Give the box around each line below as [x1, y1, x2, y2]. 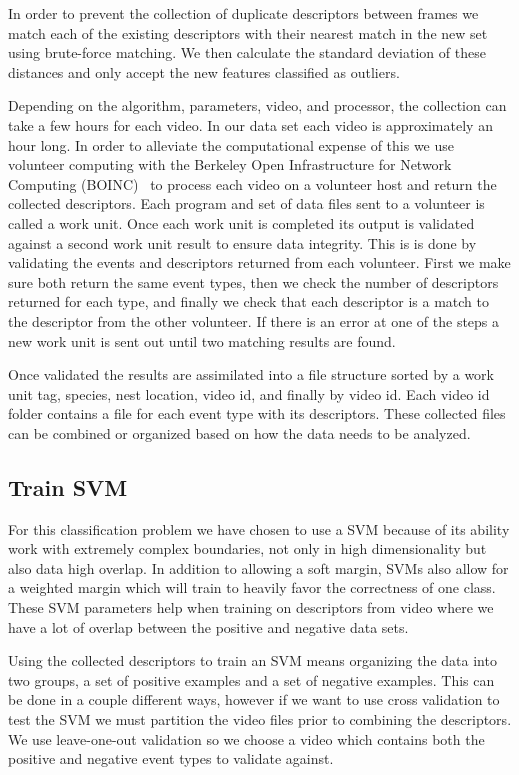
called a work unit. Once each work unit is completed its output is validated [8, 212, 475, 233]
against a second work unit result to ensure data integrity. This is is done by [8, 232, 477, 253]
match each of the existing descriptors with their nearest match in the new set [8, 22, 488, 43]
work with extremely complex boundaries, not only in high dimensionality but [8, 538, 487, 559]
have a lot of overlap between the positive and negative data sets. [8, 616, 409, 637]
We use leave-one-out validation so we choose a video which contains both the [8, 728, 485, 749]
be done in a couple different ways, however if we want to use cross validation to [8, 689, 500, 710]
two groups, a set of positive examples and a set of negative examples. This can [8, 669, 495, 690]
